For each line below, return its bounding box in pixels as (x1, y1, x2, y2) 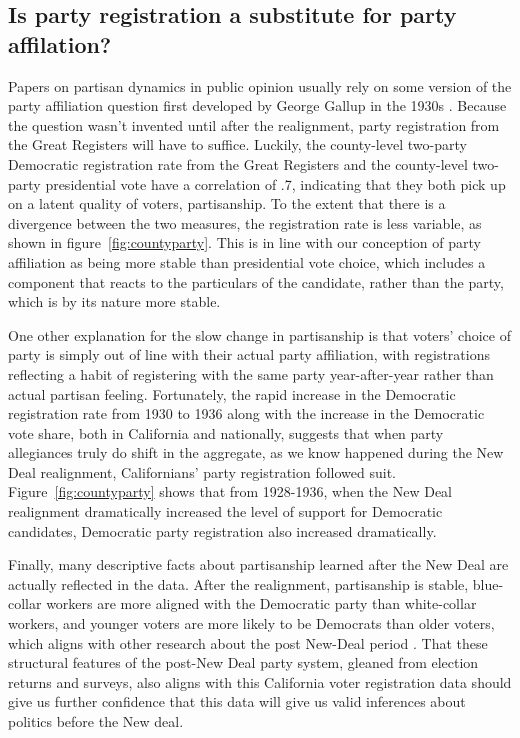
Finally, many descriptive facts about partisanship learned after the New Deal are (8, 554, 509, 575)
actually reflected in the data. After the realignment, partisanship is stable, (8, 573, 469, 594)
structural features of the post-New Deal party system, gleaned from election (8, 652, 479, 673)
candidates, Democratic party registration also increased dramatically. (8, 520, 437, 541)
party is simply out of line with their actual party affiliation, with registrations (8, 344, 490, 365)
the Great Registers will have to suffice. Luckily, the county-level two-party (8, 134, 467, 155)
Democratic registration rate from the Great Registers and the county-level (8, 153, 468, 174)
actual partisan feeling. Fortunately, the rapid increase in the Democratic (8, 383, 456, 404)
